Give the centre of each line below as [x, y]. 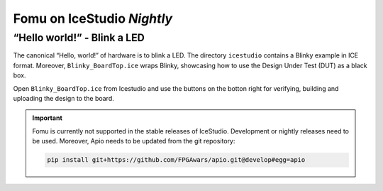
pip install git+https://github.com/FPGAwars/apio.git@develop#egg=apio [176, 160]
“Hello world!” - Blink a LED [79, 38]
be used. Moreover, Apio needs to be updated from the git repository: [134, 141]
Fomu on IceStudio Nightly [93, 18]
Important [48, 118]
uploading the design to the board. [64, 98]
